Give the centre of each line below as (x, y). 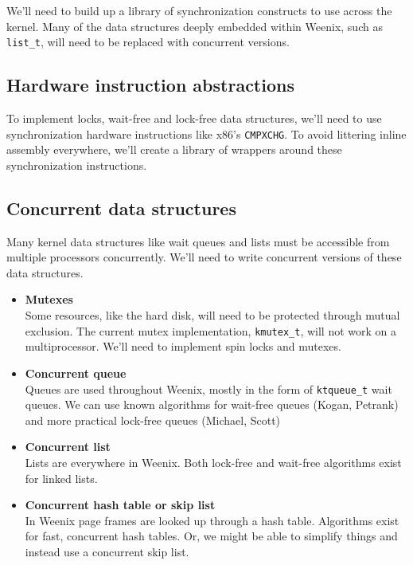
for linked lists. (61, 478)
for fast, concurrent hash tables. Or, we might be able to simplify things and (211, 536)
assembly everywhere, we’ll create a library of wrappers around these (174, 149)
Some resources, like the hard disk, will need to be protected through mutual (212, 315)
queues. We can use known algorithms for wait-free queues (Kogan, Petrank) (212, 404)
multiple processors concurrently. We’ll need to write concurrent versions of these (204, 257)
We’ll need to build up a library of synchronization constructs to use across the (199, 10)
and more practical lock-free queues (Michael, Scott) (153, 420)
